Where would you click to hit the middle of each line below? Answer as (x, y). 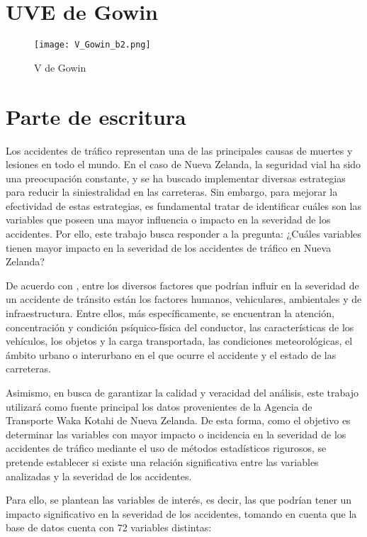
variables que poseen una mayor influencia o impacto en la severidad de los (168, 220)
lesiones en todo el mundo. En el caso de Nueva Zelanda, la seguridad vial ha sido (183, 164)
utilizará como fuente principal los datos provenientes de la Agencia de (159, 406)
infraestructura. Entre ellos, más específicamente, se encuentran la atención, (170, 313)
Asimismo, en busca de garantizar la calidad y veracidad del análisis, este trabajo (182, 392)
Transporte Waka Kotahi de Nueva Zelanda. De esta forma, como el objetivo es (178, 420)
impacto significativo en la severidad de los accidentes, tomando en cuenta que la (181, 513)
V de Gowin (60, 67)
